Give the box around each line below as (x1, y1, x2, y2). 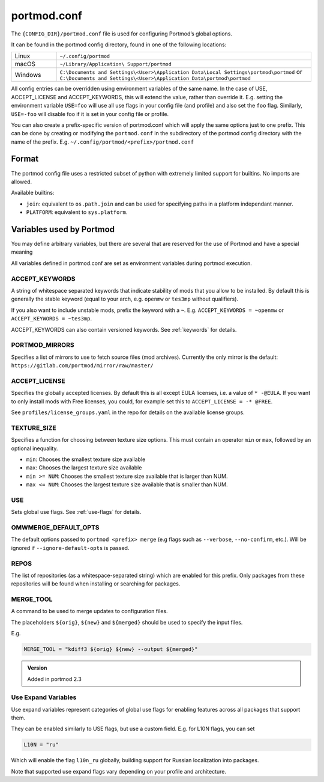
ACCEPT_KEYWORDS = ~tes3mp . (11, 315, 92, 322)
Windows (14, 70, 41, 79)
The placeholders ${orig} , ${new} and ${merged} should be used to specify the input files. (11, 619, 243, 626)
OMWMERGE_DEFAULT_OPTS (11, 523, 100, 531)
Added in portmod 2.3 (27, 675, 82, 682)
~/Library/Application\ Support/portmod (59, 61, 172, 67)
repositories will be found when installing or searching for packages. (11, 580, 181, 587)
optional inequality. (11, 445, 58, 452)
